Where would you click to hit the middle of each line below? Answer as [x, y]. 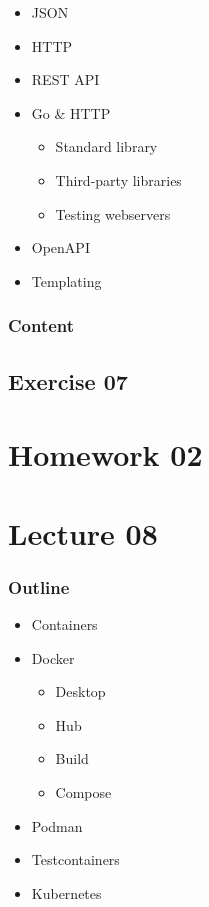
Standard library [106, 146]
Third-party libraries [118, 179]
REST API [65, 79]
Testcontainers [75, 859]
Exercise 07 [68, 380]
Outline [39, 586]
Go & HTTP [71, 112]
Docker [53, 657]
